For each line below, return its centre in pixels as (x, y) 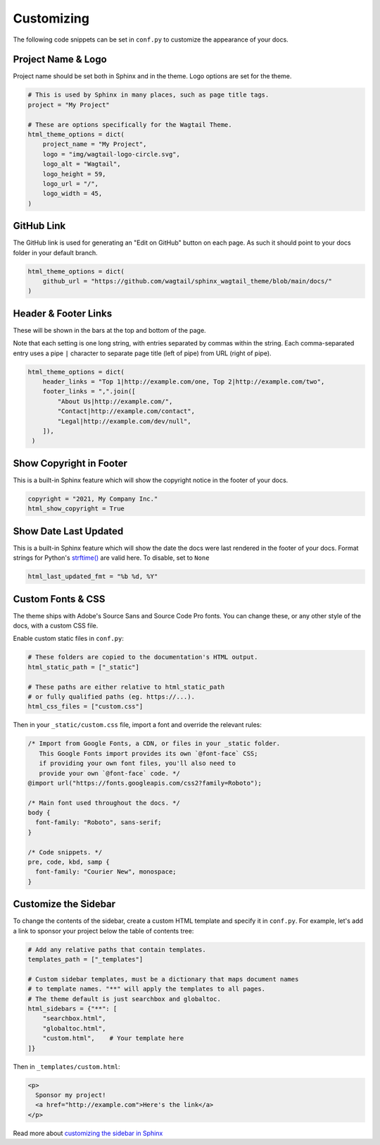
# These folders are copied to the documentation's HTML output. (143, 657)
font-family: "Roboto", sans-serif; (99, 822)
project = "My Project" (69, 105)
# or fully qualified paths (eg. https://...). (111, 697)
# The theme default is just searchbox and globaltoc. (124, 999)
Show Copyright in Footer (70, 463)
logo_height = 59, (74, 174)
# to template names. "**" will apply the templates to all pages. (147, 989)
